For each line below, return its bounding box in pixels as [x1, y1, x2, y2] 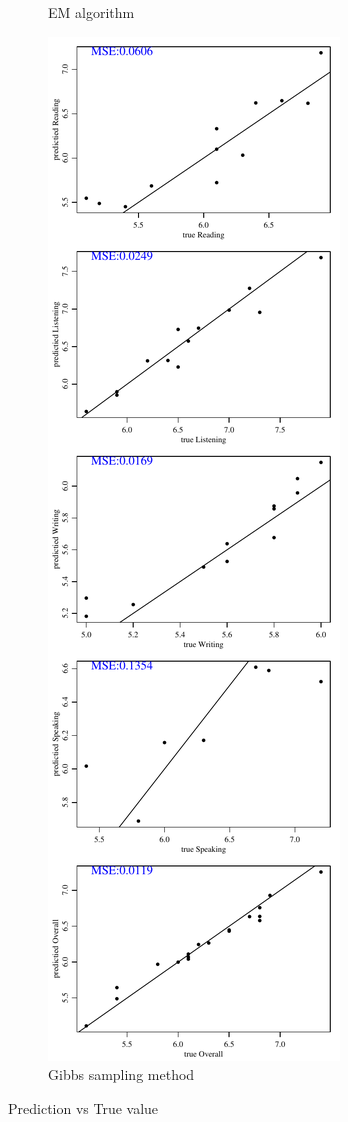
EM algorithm [48, 2, 135, 22]
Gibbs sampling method [48, 1064, 195, 1085]
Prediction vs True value [8, 1097, 159, 1118]
